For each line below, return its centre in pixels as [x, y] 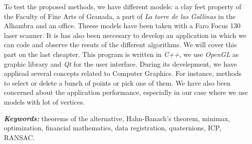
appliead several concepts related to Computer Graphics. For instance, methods [123, 73]
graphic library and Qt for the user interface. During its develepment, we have [121, 63]
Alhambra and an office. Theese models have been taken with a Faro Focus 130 [122, 26]
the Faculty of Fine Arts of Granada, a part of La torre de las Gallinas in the [120, 16]
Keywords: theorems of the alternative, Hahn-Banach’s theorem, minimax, [117, 118]
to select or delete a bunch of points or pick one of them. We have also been [117, 82]
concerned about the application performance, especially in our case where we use [126, 92]
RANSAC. [19, 137]
